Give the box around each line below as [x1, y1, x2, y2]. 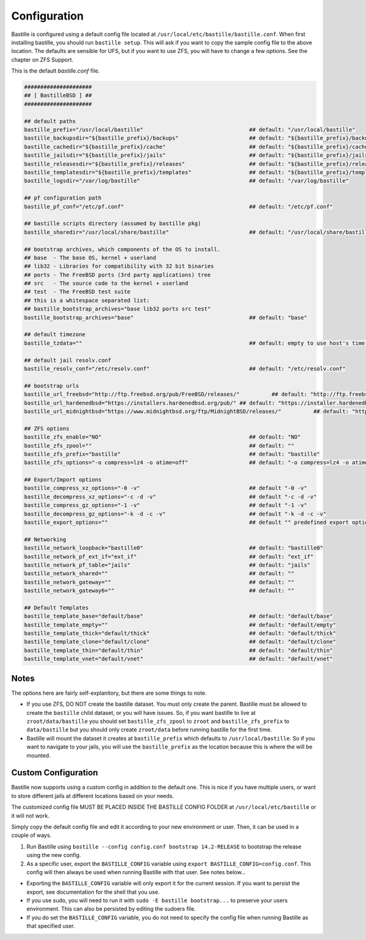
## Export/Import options [24, 476, 102, 483]
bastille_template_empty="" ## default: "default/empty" [24, 621, 337, 628]
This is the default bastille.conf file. [11, 67, 100, 74]
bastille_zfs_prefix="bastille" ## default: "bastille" [24, 450, 320, 457]
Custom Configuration [11, 767, 98, 778]
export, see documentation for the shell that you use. [26, 888, 160, 895]
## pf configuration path [24, 195, 102, 201]
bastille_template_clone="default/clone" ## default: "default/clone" [24, 638, 337, 645]
